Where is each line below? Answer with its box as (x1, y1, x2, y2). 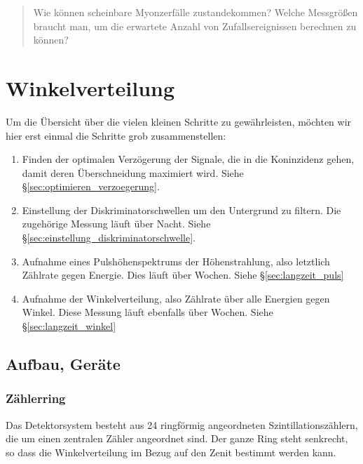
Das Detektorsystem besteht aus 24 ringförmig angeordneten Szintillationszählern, (6, 417, 358, 432)
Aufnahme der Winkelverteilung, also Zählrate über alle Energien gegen (22, 291, 330, 305)
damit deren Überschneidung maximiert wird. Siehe (22, 165, 244, 180)
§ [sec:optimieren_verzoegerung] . (22, 179, 160, 194)
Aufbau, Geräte (6, 353, 121, 375)
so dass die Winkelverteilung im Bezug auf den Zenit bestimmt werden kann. (6, 444, 336, 459)
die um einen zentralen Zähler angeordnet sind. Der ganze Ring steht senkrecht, (6, 431, 348, 446)
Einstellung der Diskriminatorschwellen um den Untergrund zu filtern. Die (22, 202, 341, 217)
